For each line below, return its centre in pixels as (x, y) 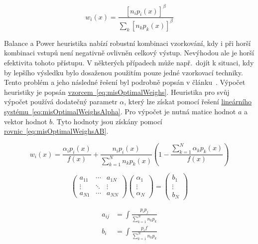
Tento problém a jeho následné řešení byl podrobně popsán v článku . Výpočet (125, 82)
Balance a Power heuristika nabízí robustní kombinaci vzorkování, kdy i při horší (128, 43)
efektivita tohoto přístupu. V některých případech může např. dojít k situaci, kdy (129, 63)
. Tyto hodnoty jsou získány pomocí (107, 121)
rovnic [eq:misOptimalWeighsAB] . (56, 131)
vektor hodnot (26, 121)
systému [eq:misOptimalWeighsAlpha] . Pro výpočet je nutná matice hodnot (120, 112)
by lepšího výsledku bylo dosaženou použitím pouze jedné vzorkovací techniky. (124, 72)
